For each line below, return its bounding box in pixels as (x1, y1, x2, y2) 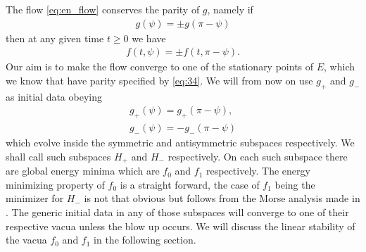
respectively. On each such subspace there (168, 149, 348, 163)
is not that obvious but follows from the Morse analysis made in (84, 191, 360, 206)
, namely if (207, 2, 253, 16)
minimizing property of (6, 177, 105, 191)
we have (132, 30, 166, 45)
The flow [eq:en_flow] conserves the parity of (6, 2, 200, 16)
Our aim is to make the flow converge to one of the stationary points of (6, 59, 314, 74)
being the (274, 177, 315, 191)
